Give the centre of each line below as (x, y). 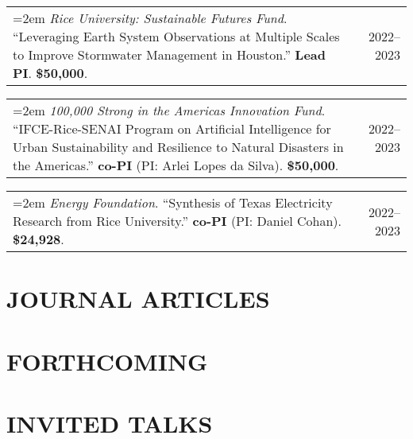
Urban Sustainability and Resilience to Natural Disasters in (178, 147)
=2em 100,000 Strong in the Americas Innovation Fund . (169, 110)
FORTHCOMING (107, 361)
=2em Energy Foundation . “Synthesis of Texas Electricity (173, 202)
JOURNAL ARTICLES (138, 299)
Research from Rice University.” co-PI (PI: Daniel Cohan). (178, 221)
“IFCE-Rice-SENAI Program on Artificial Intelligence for (172, 128)
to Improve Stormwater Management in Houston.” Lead (170, 54)
